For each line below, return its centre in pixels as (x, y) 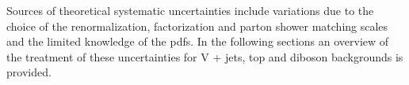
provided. (29, 72)
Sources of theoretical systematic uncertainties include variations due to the (190, 10)
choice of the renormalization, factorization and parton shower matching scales (197, 26)
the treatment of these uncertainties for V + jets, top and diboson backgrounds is (205, 56)
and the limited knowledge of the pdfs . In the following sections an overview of (198, 41)
